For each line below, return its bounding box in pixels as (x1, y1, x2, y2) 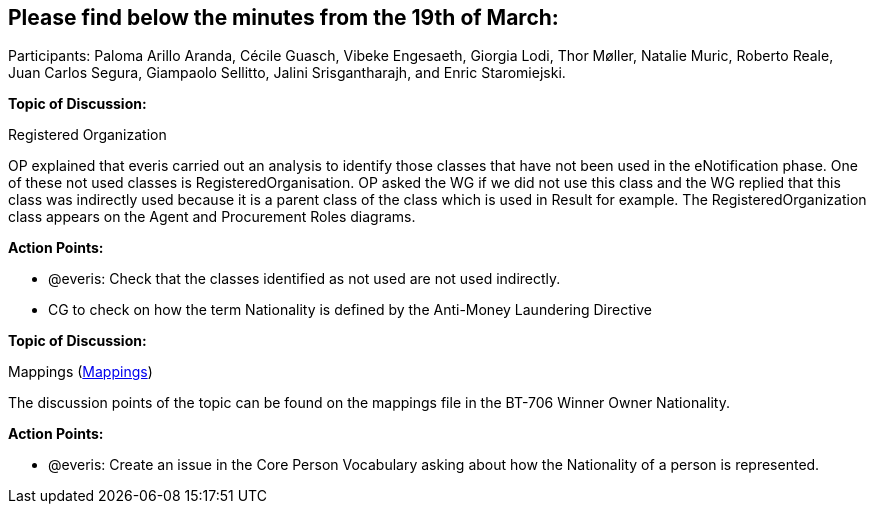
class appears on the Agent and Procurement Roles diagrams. (8, 208, 416, 226)
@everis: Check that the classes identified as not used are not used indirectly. (48, 270, 561, 288)
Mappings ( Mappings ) (8, 363, 153, 381)
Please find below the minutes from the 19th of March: (8, 5, 559, 30)
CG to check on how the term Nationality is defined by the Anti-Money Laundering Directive (48, 301, 652, 319)
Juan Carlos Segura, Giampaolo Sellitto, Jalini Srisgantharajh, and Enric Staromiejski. (8, 64, 566, 82)
